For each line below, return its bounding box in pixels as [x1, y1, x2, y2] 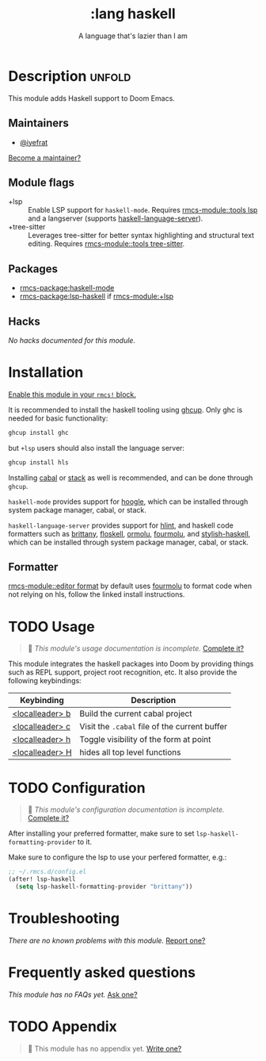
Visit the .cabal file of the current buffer [79, 721, 228, 732]
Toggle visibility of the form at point [79, 734, 211, 745]
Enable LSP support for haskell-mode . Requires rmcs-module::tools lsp [28, 206, 258, 215]
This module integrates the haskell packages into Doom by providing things [8, 659, 254, 669]
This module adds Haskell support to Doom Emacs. [8, 93, 176, 103]
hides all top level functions [79, 747, 181, 758]
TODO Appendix [8, 1017, 117, 1036]
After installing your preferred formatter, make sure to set [8, 828, 195, 838]
